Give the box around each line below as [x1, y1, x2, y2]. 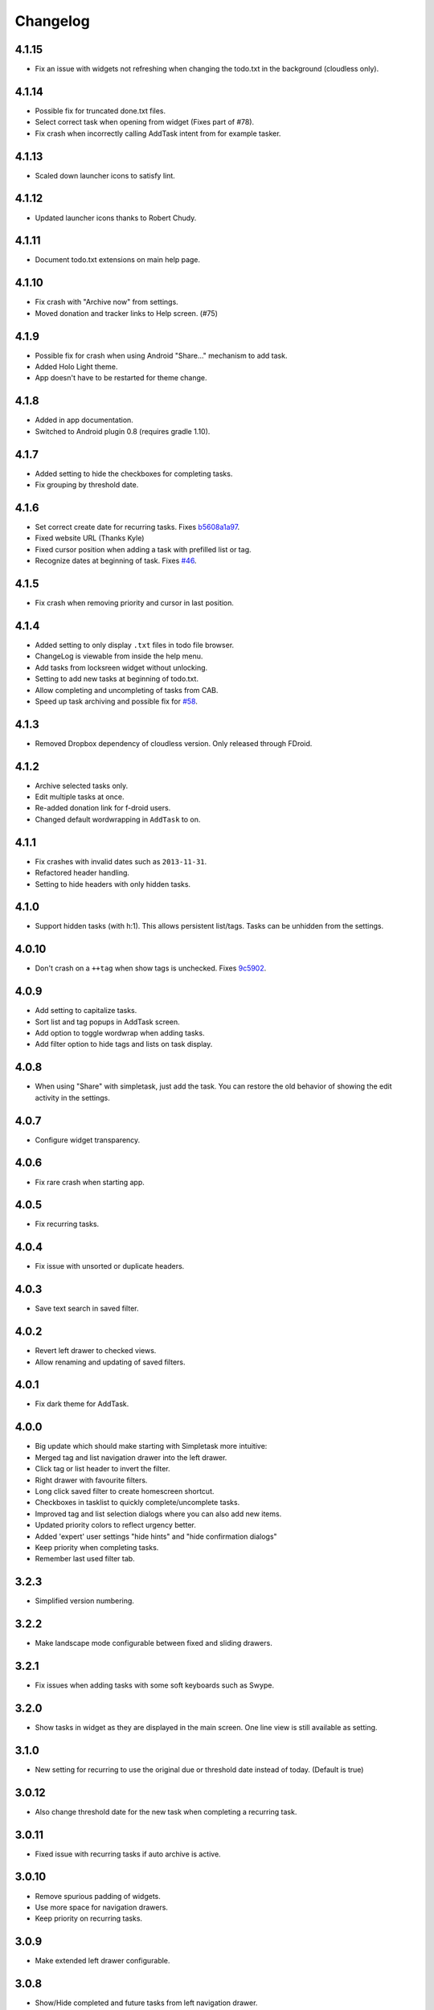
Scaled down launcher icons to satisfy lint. [35, 170, 176, 180]
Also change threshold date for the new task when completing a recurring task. [35, 1807, 297, 1816]
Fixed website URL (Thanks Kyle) [35, 533, 145, 543]
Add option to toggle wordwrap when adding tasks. [35, 1028, 205, 1038]
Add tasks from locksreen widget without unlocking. [35, 662, 208, 672]
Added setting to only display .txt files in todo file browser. [35, 640, 235, 650]
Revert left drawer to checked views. [35, 1346, 157, 1356]
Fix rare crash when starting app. [35, 1177, 145, 1187]
